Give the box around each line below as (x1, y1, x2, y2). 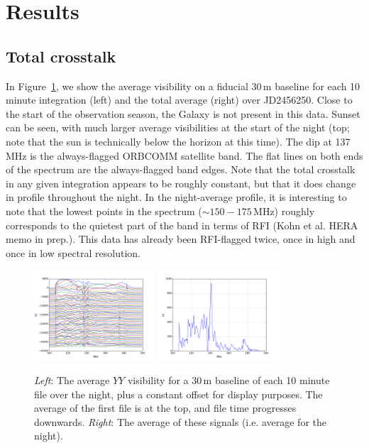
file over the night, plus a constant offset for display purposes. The (34, 386, 323, 401)
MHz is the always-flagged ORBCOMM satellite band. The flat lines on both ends (6, 148, 363, 163)
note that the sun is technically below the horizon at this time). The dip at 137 (6, 133, 351, 148)
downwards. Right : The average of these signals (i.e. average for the (34, 414, 326, 429)
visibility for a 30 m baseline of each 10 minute (127, 373, 330, 388)
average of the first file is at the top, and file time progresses (34, 400, 297, 415)
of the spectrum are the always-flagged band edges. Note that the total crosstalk (6, 162, 356, 177)
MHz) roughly (253, 203, 315, 218)
